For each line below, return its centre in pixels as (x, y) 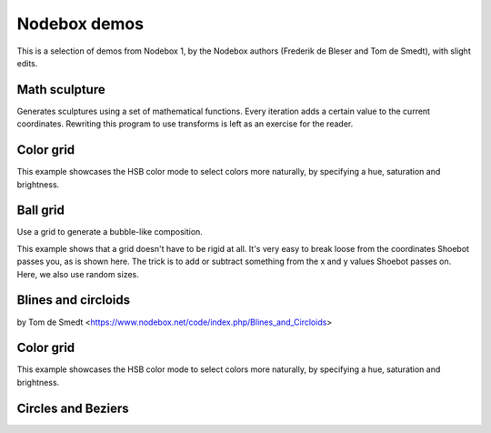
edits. (27, 63)
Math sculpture (61, 90)
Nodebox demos (80, 24)
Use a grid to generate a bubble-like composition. (110, 232)
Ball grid (41, 211)
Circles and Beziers (73, 408)
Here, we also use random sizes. (78, 274)
